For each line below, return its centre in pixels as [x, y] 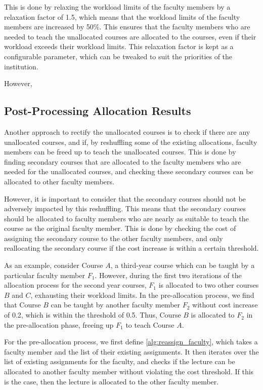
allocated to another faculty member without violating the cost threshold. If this [129, 372]
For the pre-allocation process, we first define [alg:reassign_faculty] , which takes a [131, 342]
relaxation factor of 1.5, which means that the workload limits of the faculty [122, 16]
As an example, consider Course [54, 265]
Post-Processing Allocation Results [98, 111]
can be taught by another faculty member [116, 305]
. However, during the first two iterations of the [168, 275]
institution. [21, 66]
